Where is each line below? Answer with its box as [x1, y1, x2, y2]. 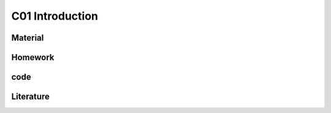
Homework [11, 52, 55, 63]
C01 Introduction [11, 9, 98, 23]
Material [11, 33, 44, 43]
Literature [11, 92, 50, 102]
